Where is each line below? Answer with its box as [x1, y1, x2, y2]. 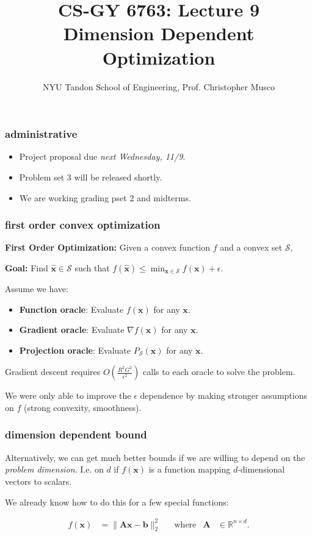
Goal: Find [5, 261, 48, 274]
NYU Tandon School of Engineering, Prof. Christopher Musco [43, 80, 275, 93]
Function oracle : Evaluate [19, 302, 124, 315]
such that [74, 261, 110, 274]
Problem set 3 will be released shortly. [19, 170, 162, 183]
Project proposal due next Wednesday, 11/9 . [19, 150, 186, 163]
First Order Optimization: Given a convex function [5, 241, 211, 254]
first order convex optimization [5, 217, 161, 232]
